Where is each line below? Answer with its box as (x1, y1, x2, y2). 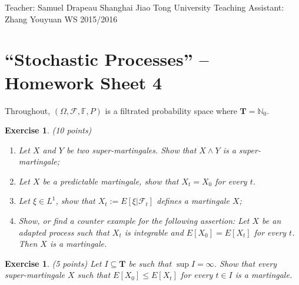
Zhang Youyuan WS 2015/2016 (5, 12, 118, 25)
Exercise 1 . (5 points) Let (5, 257, 102, 269)
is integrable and (124, 226, 184, 238)
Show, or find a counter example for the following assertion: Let (18, 214, 250, 227)
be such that (128, 257, 172, 269)
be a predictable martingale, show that (42, 175, 179, 187)
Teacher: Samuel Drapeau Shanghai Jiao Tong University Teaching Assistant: (5, 1, 284, 13)
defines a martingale (157, 195, 230, 207)
